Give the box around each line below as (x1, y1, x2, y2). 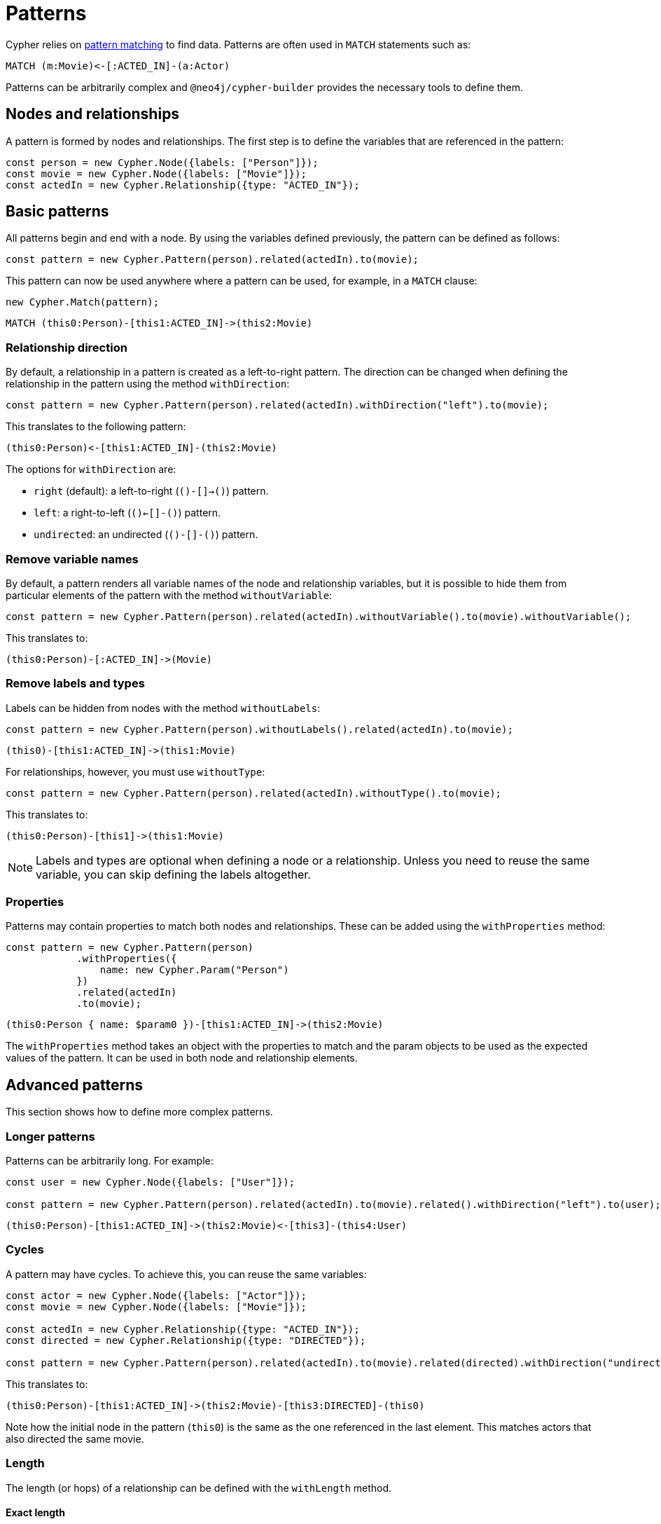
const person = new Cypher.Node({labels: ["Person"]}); (6, 156, 319, 168)
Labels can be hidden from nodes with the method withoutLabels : (6, 701, 321, 714)
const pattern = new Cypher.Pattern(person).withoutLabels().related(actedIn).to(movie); (6, 723, 513, 735)
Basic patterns (6, 202, 109, 221)
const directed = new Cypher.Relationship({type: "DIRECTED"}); (6, 1334, 366, 1346)
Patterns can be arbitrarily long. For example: (6, 1155, 214, 1167)
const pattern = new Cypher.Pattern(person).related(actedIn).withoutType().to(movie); (6, 787, 502, 799)
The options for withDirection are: (6, 463, 176, 476)
